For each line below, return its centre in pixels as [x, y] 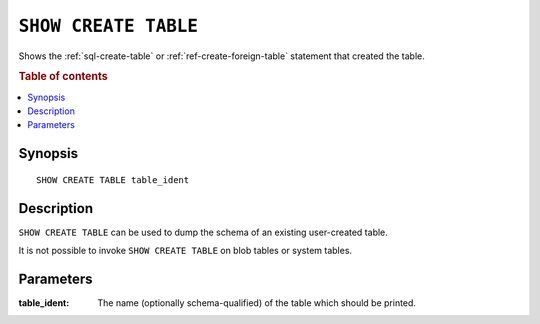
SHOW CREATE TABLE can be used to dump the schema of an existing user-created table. [203, 232]
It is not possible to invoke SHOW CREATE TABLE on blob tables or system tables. [185, 251]
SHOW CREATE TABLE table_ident [113, 179]
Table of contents [63, 77]
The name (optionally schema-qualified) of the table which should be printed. [257, 302]
